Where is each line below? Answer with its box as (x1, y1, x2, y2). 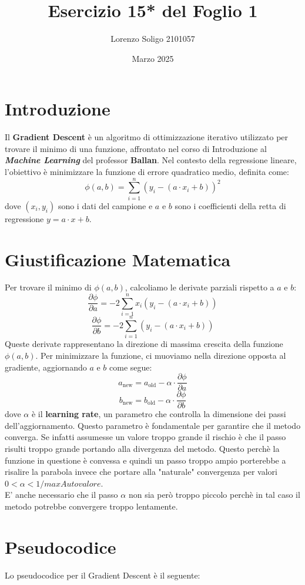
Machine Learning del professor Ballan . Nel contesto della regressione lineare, (5, 154, 297, 166)
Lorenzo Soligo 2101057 (110, 32, 195, 45)
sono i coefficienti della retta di (175, 199, 286, 211)
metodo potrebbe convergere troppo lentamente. (5, 500, 178, 512)
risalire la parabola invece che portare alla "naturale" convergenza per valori (5, 465, 277, 478)
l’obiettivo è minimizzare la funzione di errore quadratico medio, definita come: (5, 166, 289, 178)
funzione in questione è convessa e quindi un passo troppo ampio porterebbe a (5, 454, 286, 466)
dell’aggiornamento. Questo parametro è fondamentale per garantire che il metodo (5, 419, 301, 431)
